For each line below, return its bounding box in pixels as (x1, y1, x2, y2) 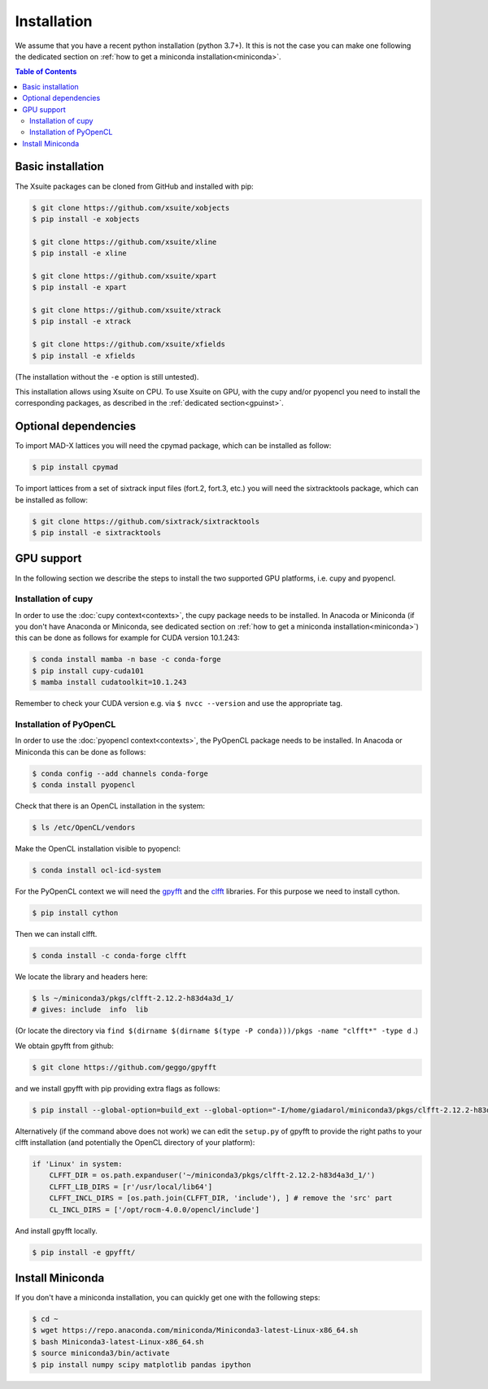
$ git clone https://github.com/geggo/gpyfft (32, 1062, 217, 1072)
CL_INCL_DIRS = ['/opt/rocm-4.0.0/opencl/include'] (49, 1204, 260, 1214)
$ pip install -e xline (32, 249, 128, 258)
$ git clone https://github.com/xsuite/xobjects (32, 203, 230, 212)
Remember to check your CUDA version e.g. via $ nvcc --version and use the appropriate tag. (15, 699, 343, 708)
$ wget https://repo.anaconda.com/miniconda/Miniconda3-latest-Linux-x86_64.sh (32, 1326, 359, 1335)
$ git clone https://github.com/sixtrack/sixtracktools (32, 516, 260, 526)
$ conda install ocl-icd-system (32, 866, 162, 875)
